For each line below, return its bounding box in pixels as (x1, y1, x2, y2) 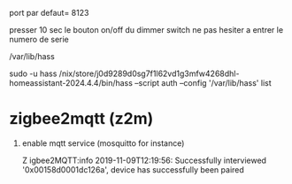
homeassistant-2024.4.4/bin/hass (9, 78, 133, 88)
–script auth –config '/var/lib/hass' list (134, 78, 272, 88)
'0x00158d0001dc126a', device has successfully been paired (21, 164, 245, 175)
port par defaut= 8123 (9, 8, 89, 18)
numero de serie (9, 34, 69, 44)
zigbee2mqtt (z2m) (9, 109, 154, 129)
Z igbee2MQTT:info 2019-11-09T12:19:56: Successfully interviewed (21, 155, 267, 165)
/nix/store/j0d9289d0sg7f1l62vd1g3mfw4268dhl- (58, 68, 240, 79)
